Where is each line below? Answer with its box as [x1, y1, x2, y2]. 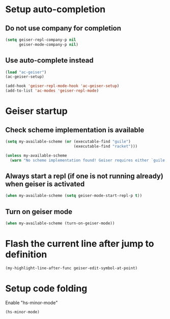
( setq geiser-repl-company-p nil [5, 37, 76, 42]
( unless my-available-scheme [5, 153, 67, 158]
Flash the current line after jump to [5, 238, 154, 250]
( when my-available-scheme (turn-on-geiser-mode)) [5, 221, 115, 226]
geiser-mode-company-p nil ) [18, 42, 79, 47]
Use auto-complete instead [5, 56, 94, 65]
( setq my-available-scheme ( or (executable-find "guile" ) [5, 139, 131, 144]
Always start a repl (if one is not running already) [5, 171, 164, 180]
